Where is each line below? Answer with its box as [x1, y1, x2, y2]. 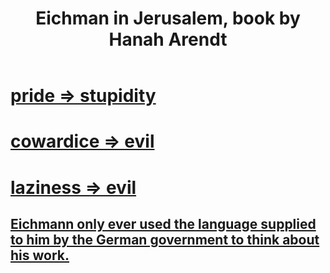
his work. [10, 247, 70, 264]
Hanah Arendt [108, 28, 228, 51]
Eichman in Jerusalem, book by [35, 7, 301, 30]
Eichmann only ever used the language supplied [10, 215, 317, 232]
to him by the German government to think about [10, 231, 320, 248]
